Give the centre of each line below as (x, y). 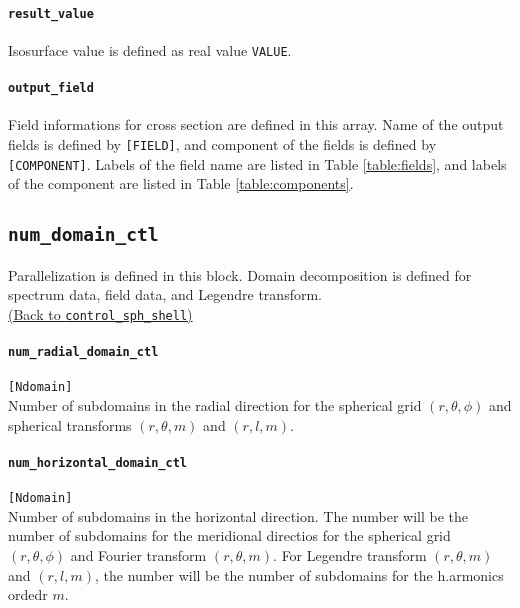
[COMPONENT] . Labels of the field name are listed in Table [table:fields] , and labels (257, 163)
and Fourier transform (138, 554)
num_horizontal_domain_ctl (97, 462)
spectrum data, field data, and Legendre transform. (165, 294)
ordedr (28, 594)
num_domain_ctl (83, 235)
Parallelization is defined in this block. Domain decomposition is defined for (240, 274)
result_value (51, 13)
